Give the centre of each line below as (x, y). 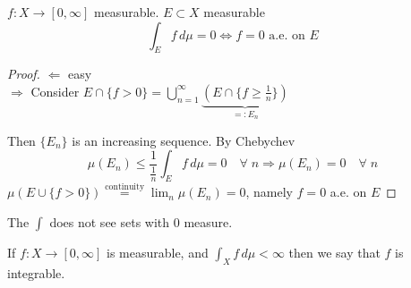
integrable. (36, 272)
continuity (125, 186)
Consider (55, 91)
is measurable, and (157, 253)
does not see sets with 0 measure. (141, 222)
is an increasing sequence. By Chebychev (184, 140)
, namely (269, 192)
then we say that (334, 253)
